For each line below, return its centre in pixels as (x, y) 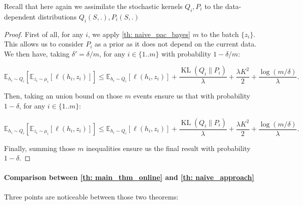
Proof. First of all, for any (44, 34)
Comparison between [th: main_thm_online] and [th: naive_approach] (129, 177)
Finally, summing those (40, 148)
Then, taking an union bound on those (63, 96)
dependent (20, 16)
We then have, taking (37, 53)
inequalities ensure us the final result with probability (168, 148)
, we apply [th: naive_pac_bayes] (139, 34)
